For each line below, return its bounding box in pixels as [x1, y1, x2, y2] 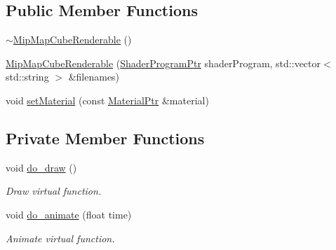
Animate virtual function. [6, 230, 115, 245]
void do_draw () [6, 160, 77, 174]
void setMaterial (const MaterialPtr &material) [6, 92, 209, 107]
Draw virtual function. [6, 183, 102, 198]
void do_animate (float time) [6, 207, 132, 221]
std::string [6, 69, 49, 84]
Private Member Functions [6, 127, 205, 148]
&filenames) [68, 69, 120, 84]
